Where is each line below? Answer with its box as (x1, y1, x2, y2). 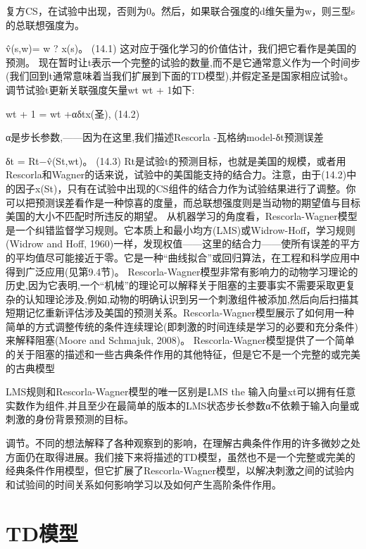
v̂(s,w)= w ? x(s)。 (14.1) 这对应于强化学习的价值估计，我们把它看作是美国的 (6, 41, 357, 56)
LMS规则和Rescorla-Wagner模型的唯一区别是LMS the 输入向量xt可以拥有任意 (6, 384, 356, 399)
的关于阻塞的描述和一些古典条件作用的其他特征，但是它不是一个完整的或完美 (6, 347, 360, 362)
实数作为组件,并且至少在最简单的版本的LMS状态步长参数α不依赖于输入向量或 (6, 397, 360, 412)
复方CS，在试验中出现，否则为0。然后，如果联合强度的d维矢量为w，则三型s (6, 4, 355, 18)
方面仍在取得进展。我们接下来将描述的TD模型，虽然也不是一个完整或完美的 (6, 449, 355, 464)
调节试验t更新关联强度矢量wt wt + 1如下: (6, 82, 195, 97)
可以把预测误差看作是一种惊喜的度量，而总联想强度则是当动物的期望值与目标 (6, 195, 360, 209)
